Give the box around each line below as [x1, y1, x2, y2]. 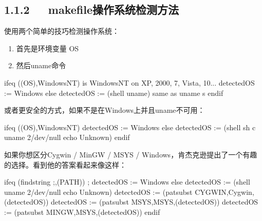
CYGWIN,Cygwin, [195, 186, 254, 197]
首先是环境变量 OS [16, 43, 79, 53]
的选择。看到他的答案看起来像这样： [4, 159, 126, 170]
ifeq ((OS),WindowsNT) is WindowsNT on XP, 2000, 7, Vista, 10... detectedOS [4, 77, 255, 88]
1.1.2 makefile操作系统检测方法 [4, 2, 179, 17]
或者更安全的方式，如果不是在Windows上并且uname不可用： [4, 105, 205, 115]
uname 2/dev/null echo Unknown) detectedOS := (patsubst [4, 186, 193, 197]
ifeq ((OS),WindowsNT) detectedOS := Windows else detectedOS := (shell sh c [4, 122, 256, 132]
